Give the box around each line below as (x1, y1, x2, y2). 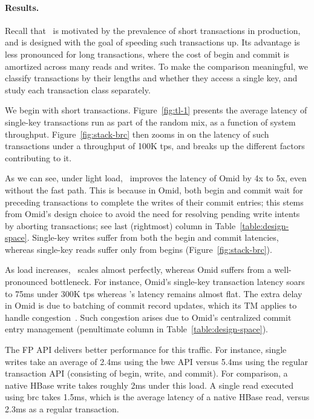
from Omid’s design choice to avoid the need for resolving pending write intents (5, 207, 300, 220)
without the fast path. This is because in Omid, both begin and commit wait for (5, 183, 303, 196)
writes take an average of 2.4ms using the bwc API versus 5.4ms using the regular (5, 355, 308, 367)
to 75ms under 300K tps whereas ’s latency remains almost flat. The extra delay (5, 287, 303, 300)
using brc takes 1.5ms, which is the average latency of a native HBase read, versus (5, 391, 310, 403)
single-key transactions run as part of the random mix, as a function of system (5, 115, 296, 128)
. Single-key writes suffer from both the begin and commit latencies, (27, 231, 279, 244)
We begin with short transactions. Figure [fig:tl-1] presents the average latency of (5, 104, 307, 116)
